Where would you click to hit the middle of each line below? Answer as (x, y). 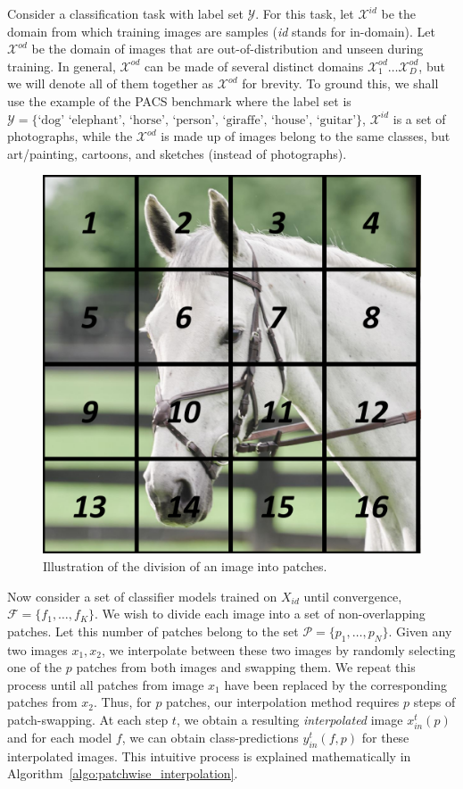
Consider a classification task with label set (125, 13)
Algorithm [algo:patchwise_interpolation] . (123, 773)
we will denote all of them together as (111, 83)
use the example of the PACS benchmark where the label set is (179, 100)
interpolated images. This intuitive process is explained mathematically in (209, 756)
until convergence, (353, 596)
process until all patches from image (106, 684)
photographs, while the (70, 136)
